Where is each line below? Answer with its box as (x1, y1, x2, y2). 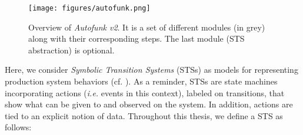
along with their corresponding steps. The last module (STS (28, 32, 245, 45)
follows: (5, 121, 32, 133)
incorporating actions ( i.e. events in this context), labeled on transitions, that (5, 86, 285, 99)
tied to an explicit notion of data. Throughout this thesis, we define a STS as (5, 109, 283, 122)
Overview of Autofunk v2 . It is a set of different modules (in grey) (28, 21, 265, 33)
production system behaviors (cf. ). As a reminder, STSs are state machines (5, 75, 278, 87)
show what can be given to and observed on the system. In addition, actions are (5, 98, 293, 110)
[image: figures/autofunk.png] (28, 4, 151, 12)
